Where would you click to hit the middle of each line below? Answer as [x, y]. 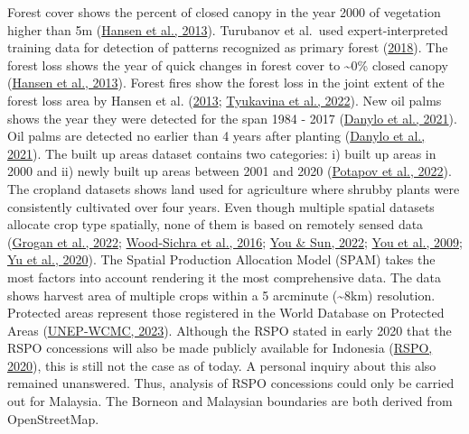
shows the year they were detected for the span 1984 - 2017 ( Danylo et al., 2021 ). [232, 118]
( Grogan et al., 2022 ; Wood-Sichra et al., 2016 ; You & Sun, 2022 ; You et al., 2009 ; [235, 241]
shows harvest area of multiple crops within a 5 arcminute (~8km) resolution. [221, 295]
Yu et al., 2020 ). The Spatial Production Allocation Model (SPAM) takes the [221, 259]
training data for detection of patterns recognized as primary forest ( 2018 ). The [228, 47]
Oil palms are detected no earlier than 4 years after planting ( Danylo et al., [216, 136]
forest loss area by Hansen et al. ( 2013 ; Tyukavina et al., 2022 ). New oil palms [225, 100]
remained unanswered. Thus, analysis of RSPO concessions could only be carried [231, 383]
